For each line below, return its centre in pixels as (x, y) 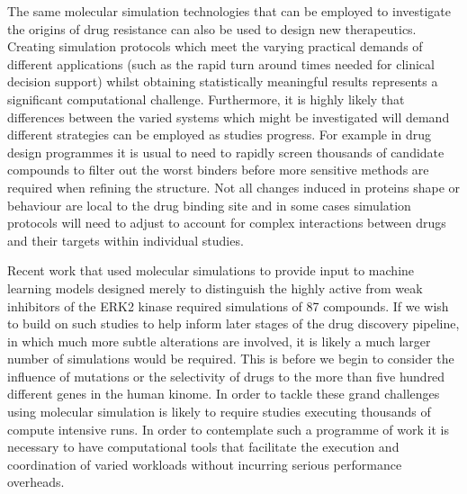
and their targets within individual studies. (126, 240)
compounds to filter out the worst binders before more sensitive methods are (218, 170)
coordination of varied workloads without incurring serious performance (205, 464)
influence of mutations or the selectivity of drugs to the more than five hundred (226, 376)
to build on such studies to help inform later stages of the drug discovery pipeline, (233, 323)
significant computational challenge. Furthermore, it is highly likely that (206, 99)
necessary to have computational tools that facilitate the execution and (203, 447)
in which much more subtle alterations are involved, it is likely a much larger (219, 341)
